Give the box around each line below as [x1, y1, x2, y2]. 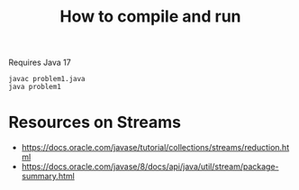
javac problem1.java [8, 75, 86, 84]
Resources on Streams [8, 113, 182, 132]
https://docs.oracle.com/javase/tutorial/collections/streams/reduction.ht [21, 142, 290, 153]
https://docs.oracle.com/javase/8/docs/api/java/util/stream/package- [21, 161, 280, 172]
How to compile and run [59, 6, 241, 27]
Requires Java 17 [8, 57, 71, 68]
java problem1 [8, 83, 62, 92]
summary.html [21, 171, 76, 182]
